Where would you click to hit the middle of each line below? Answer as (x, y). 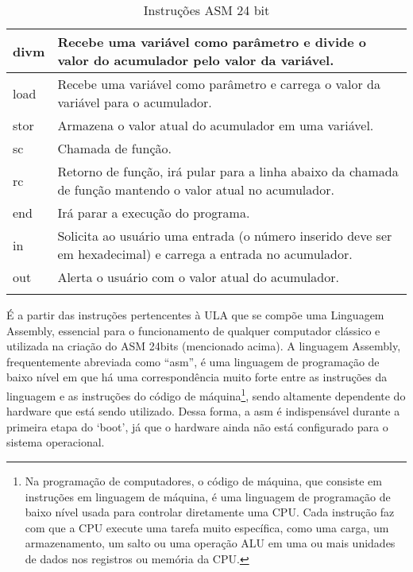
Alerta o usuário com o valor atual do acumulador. (198, 277)
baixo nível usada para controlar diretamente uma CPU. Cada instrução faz (210, 512)
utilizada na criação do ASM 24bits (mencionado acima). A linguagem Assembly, (204, 346)
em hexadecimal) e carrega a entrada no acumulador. (205, 254)
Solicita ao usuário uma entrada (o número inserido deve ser (225, 236)
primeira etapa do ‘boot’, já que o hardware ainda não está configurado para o (197, 426)
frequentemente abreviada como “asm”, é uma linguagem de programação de (193, 361)
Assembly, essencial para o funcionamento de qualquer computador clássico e (193, 330)
